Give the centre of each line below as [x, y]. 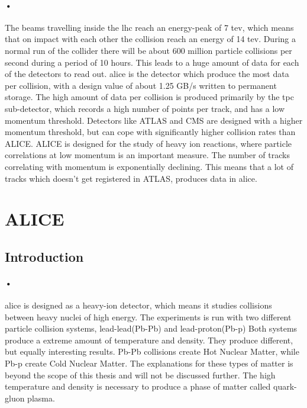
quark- [285, 386]
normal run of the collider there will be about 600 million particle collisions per [148, 50]
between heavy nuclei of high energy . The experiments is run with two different [148, 317]
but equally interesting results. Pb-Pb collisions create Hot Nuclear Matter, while [152, 351]
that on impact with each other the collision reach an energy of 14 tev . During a [150, 39]
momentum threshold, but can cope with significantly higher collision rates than [150, 132]
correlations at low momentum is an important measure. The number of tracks [147, 155]
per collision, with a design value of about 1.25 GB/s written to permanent [141, 85]
